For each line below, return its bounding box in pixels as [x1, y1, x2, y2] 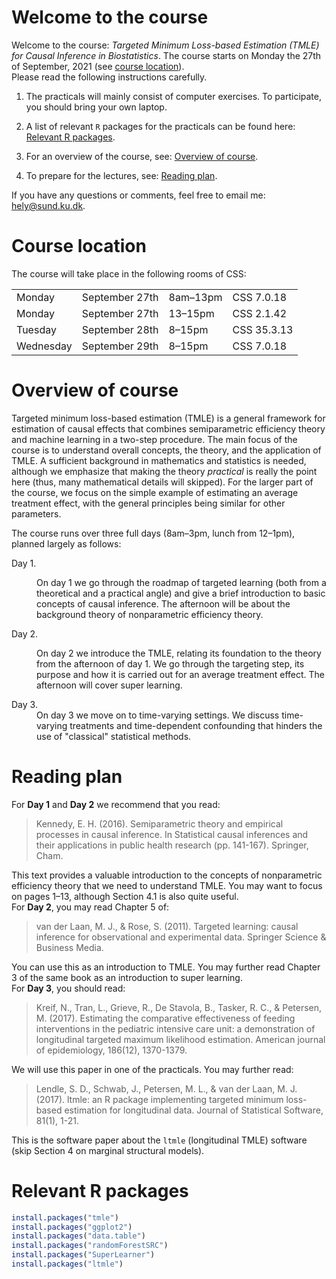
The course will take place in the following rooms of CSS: [11, 267, 247, 280]
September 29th [81, 339, 159, 353]
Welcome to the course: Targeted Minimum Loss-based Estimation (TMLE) [11, 39, 320, 51]
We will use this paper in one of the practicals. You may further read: [11, 1063, 294, 1075]
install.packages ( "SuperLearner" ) [11, 1250, 156, 1260]
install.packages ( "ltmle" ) [11, 1259, 124, 1270]
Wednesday [16, 339, 73, 353]
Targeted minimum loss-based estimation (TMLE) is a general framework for [11, 412, 326, 424]
